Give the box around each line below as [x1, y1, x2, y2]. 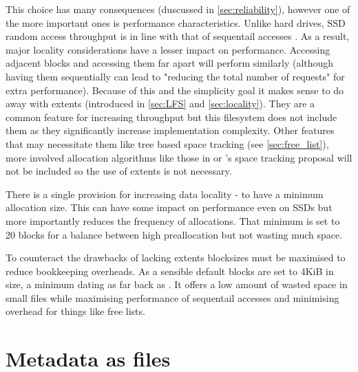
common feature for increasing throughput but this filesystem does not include [6, 109, 337, 124]
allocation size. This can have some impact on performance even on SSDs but [6, 200, 333, 215]
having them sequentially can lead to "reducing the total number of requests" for [6, 69, 345, 83]
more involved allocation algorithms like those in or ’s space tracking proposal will [6, 150, 352, 164]
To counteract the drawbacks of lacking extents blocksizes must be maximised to [6, 250, 346, 265]
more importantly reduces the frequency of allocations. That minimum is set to [6, 213, 340, 228]
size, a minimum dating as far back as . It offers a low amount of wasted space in [6, 277, 348, 292]
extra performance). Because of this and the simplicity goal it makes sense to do [6, 83, 344, 97]
